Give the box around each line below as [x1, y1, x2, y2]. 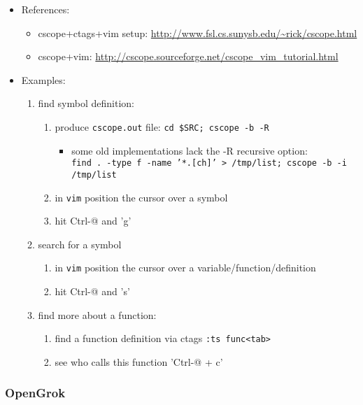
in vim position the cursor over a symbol [55, 190, 228, 204]
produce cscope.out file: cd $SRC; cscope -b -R [55, 119, 269, 134]
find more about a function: [38, 307, 157, 322]
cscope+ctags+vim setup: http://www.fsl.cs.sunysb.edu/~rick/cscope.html [38, 25, 357, 40]
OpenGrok [5, 384, 66, 402]
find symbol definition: [38, 96, 134, 111]
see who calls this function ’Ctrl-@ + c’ [55, 354, 223, 369]
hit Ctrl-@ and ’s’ [55, 284, 130, 299]
